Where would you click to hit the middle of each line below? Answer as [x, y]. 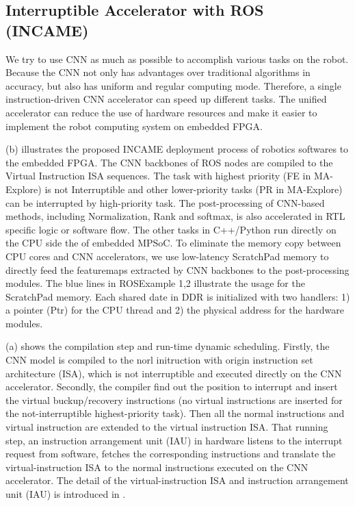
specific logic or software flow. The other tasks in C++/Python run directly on [171, 229]
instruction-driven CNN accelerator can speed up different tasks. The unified [166, 99]
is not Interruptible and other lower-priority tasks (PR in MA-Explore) [194, 189]
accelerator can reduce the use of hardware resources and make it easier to [161, 112]
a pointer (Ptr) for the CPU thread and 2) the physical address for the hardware [175, 310]
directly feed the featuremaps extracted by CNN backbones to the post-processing [177, 269]
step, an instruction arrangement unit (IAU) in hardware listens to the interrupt [174, 440]
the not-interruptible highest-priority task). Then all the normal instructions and [175, 413]
